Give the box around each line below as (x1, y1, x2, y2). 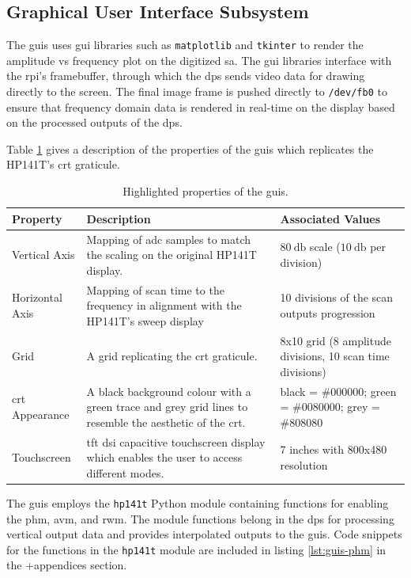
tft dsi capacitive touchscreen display (86, 433, 266, 450)
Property (12, 210, 62, 226)
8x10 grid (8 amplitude (280, 332, 391, 348)
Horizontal (12, 289, 62, 306)
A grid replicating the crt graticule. (86, 348, 258, 364)
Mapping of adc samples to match (86, 230, 251, 247)
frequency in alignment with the (86, 297, 242, 314)
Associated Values (280, 210, 381, 226)
